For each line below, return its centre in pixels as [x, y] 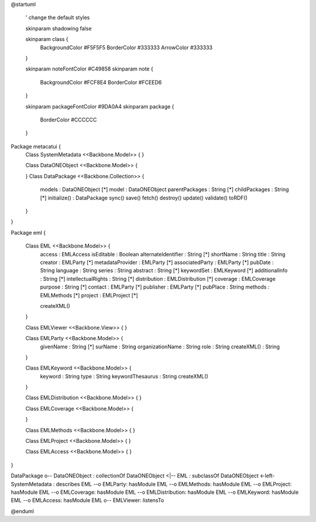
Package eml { [28, 232]
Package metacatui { [36, 146]
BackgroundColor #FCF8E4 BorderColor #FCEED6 [101, 82]
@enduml [23, 511]
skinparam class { [47, 39]
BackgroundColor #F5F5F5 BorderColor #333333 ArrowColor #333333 [126, 48]
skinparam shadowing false [59, 28]
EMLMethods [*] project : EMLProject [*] [89, 295]
